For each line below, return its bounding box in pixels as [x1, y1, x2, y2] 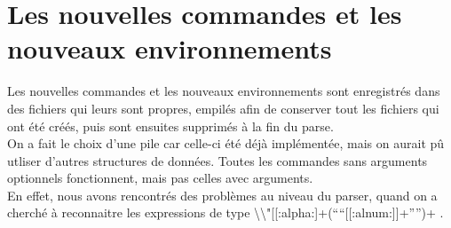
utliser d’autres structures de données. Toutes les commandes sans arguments [7, 151, 428, 169]
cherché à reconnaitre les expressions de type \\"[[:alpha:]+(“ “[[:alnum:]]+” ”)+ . [7, 203, 444, 222]
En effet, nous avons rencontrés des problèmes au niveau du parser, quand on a [7, 185, 438, 204]
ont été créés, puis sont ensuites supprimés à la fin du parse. [7, 116, 334, 135]
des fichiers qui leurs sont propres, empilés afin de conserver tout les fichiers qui [7, 98, 439, 117]
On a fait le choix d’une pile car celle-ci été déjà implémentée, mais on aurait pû [7, 134, 445, 153]
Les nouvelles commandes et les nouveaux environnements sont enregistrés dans [7, 82, 440, 100]
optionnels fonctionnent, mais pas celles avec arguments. [7, 169, 313, 187]
